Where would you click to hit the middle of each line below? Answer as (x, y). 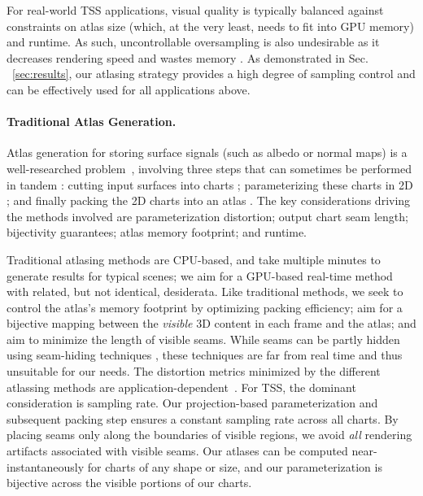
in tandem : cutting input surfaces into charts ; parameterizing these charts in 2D (210, 184)
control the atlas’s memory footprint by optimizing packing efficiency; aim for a (205, 307)
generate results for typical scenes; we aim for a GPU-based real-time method (200, 275)
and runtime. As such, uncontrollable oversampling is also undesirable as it (193, 42)
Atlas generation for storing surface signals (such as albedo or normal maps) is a (207, 152)
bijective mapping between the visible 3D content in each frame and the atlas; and (211, 323)
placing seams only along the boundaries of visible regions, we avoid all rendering (209, 435)
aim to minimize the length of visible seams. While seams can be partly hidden (203, 339)
